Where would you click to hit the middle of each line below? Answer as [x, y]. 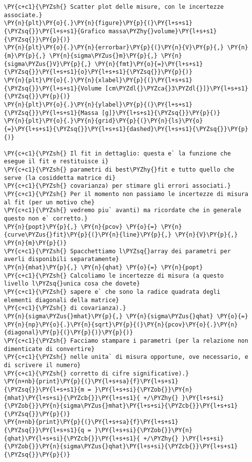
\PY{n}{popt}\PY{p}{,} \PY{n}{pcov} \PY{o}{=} [81, 227]
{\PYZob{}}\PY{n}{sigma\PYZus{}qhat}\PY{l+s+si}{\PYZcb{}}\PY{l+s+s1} [121, 447]
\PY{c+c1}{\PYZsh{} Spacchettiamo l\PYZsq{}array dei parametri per [117, 251]
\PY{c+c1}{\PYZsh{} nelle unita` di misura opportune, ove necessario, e [126, 357]
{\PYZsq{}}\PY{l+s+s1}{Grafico [55, 31]
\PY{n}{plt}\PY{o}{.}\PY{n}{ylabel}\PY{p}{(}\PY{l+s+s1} [98, 104]
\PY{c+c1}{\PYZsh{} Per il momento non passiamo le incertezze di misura [126, 194]
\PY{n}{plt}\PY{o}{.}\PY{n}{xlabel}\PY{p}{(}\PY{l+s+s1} [98, 80]
